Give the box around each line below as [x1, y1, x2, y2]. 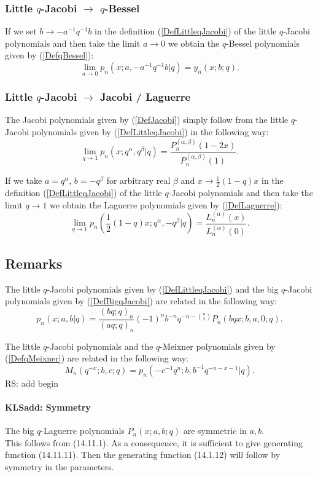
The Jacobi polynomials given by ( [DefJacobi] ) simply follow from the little [5, 113, 289, 126]
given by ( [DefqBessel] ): [5, 49, 94, 61]
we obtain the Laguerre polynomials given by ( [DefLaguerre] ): [50, 198, 282, 211]
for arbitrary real [106, 174, 171, 187]
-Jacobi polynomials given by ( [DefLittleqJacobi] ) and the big [47, 282, 279, 295]
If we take [5, 174, 42, 187]
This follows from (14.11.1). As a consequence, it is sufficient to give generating [5, 436, 303, 449]
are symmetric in [183, 424, 247, 437]
